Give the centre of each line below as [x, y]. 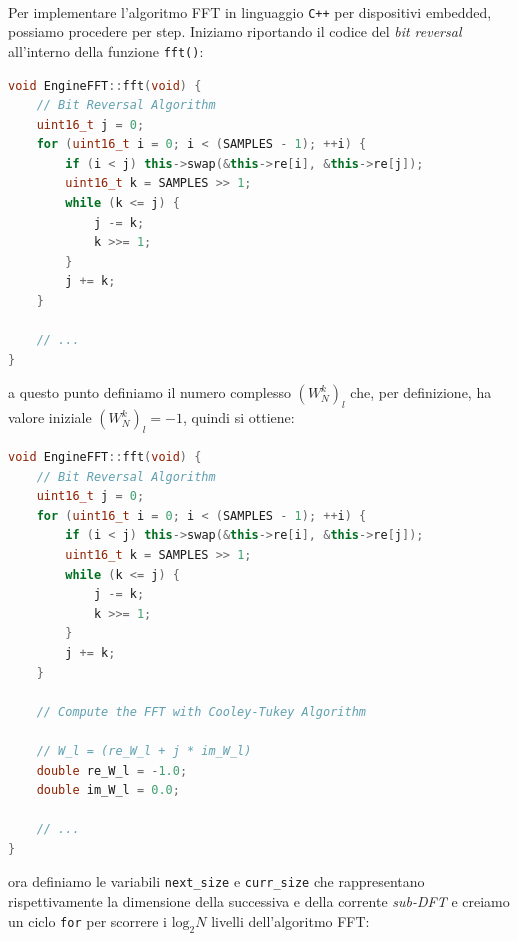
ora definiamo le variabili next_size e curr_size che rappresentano [216, 881]
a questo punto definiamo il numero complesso [149, 392]
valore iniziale [50, 417]
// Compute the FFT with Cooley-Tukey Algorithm [201, 711]
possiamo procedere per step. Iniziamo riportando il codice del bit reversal [235, 31]
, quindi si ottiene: [238, 417]
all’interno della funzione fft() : [106, 50]
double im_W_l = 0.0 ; [108, 790]
